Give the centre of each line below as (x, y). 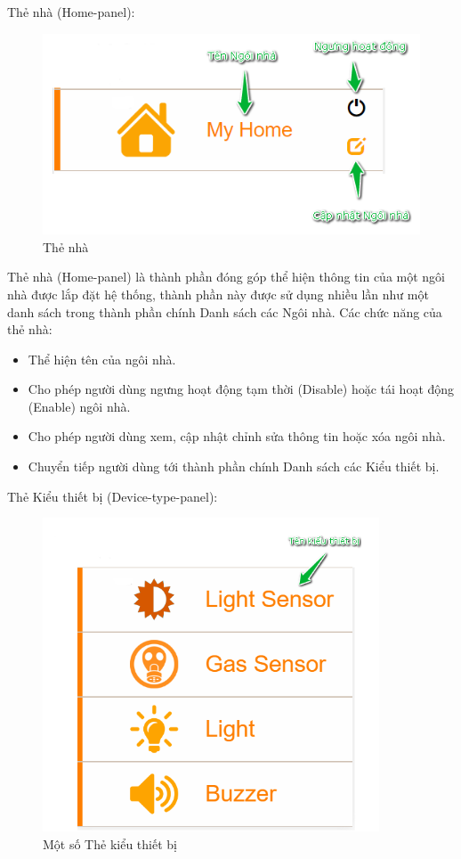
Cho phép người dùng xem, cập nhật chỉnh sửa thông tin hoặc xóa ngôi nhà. (237, 436)
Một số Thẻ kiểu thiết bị (110, 843)
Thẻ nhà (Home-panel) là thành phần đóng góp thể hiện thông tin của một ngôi (226, 277)
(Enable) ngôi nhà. (79, 406)
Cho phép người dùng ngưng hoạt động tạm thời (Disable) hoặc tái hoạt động (241, 389)
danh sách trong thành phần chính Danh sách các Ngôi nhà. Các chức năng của (225, 311)
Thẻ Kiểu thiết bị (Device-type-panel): (113, 496)
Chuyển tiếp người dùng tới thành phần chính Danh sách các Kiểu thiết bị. (234, 466)
